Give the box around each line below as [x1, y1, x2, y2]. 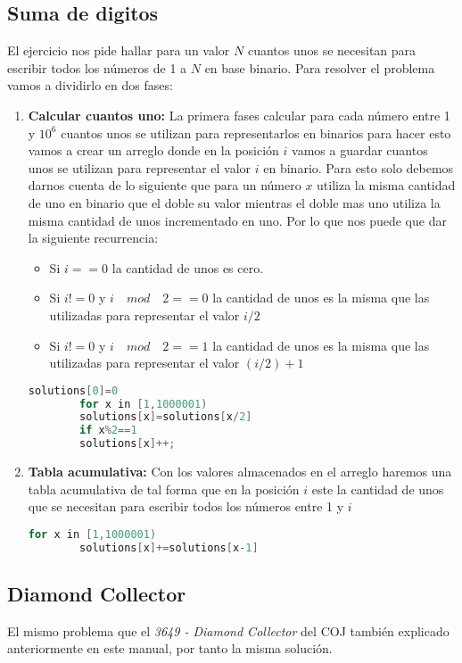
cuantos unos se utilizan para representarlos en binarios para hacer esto [61, 123, 451, 142]
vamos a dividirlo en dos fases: [7, 76, 173, 95]
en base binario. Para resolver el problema [204, 58, 435, 77]
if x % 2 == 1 [79, 424, 137, 437]
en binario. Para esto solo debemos [263, 158, 454, 177]
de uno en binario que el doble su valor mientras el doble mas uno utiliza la [28, 193, 441, 211]
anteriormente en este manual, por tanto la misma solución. [7, 639, 333, 658]
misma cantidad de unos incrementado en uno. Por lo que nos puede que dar [28, 211, 447, 229]
